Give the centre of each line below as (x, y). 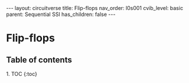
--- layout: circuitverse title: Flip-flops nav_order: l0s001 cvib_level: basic (95, 8)
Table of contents (39, 60)
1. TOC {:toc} (22, 74)
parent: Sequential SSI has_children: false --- (61, 14)
